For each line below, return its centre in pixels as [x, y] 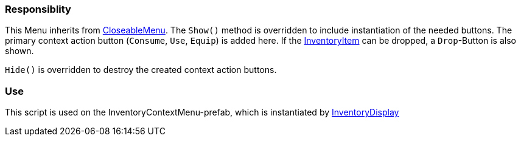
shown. [19, 51]
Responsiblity [38, 9]
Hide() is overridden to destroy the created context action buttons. [141, 70]
